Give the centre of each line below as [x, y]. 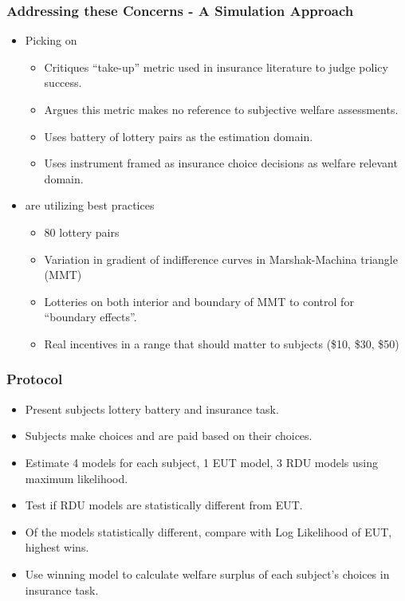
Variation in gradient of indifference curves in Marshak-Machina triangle [221, 259]
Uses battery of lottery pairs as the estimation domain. [179, 136]
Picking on [51, 40]
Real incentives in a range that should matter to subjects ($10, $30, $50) [222, 343]
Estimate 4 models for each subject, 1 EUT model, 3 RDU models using [201, 462]
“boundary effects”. [90, 317]
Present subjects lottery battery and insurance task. [152, 409]
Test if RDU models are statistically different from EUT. [164, 505]
